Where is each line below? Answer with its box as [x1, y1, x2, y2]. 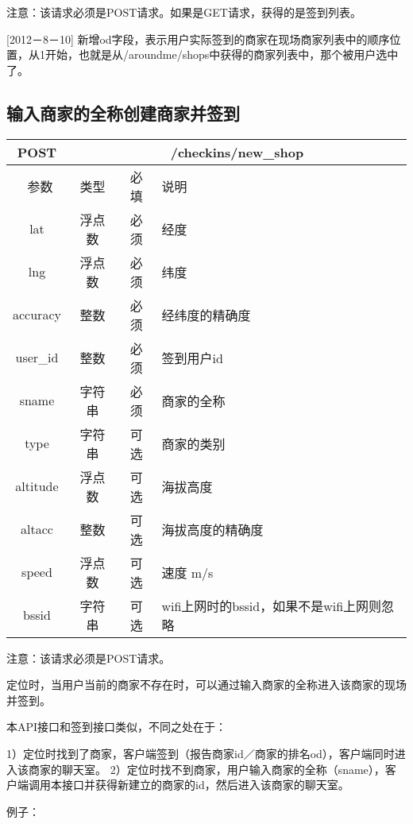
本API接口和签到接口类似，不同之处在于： [6, 718, 227, 735]
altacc [21, 520, 53, 539]
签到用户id [161, 348, 223, 367]
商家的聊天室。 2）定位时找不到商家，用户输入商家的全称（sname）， [28, 760, 385, 777]
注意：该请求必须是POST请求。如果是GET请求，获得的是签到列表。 [6, 4, 361, 20]
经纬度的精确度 [161, 305, 251, 324]
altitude [15, 477, 59, 496]
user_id [15, 348, 59, 367]
